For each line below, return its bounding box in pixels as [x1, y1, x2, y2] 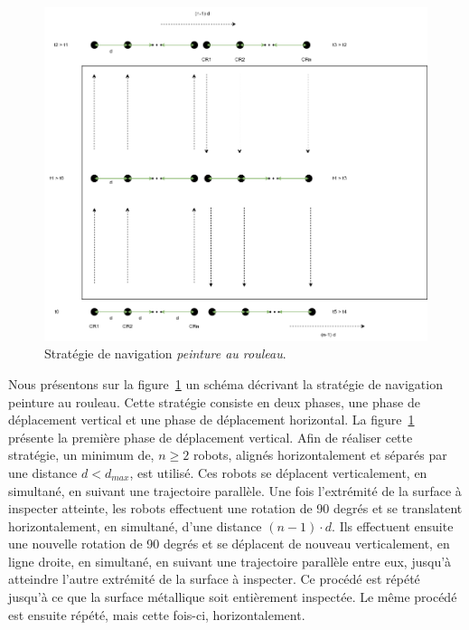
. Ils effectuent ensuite [332, 516, 454, 535]
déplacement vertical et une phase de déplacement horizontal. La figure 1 [8, 410, 415, 429]
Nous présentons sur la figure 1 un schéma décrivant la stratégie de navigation [8, 374, 443, 393]
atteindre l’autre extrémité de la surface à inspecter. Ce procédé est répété [8, 569, 420, 588]
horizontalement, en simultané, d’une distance [8, 516, 262, 535]
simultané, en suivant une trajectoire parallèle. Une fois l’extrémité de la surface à [8, 481, 462, 500]
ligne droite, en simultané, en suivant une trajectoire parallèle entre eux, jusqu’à [8, 551, 452, 570]
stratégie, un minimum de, [8, 445, 155, 464]
